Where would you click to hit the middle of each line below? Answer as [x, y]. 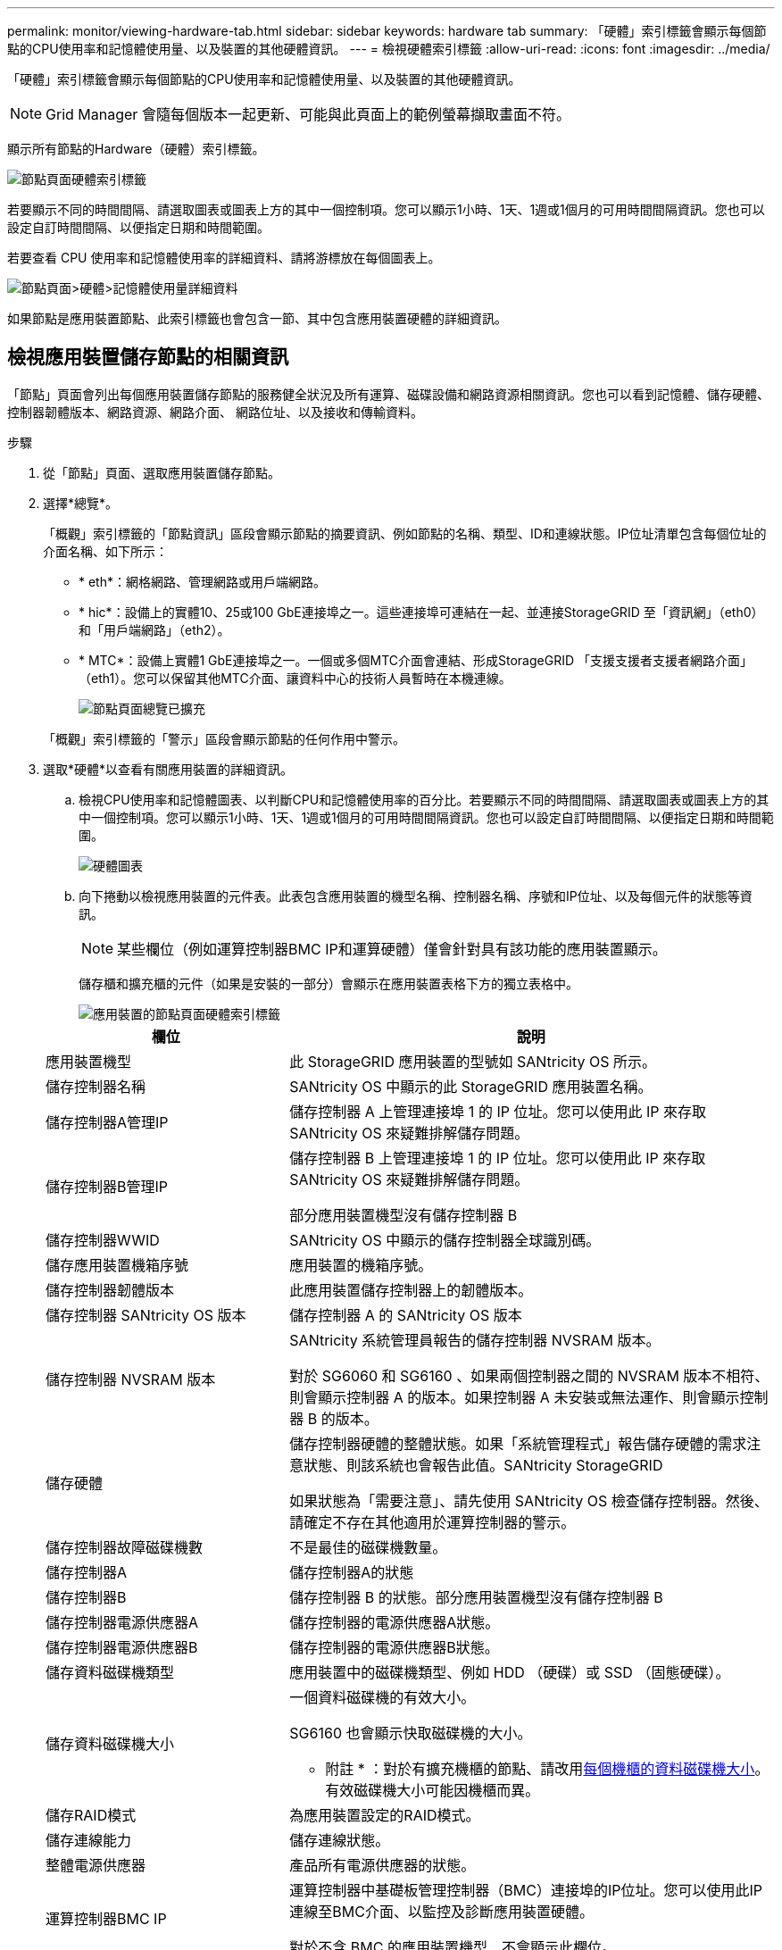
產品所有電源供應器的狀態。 [383, 1865]
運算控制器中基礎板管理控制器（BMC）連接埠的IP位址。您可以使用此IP [526, 1890]
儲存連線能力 [89, 1840]
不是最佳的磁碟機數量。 [368, 1547]
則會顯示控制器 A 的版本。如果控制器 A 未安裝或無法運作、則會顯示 [515, 1397]
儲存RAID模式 [91, 1815]
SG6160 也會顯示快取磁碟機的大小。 [411, 1733]
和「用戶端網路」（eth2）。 [154, 629]
